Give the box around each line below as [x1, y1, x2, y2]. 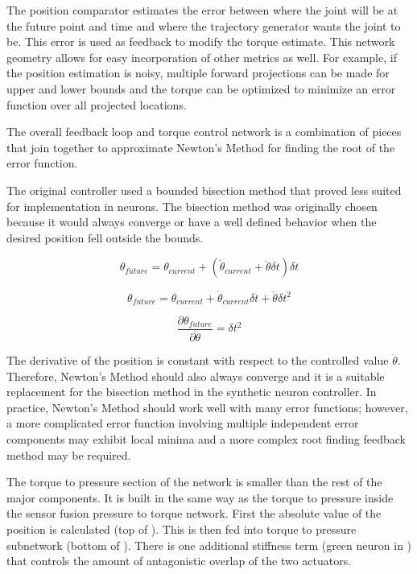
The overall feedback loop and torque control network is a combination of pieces [6, 123, 402, 140]
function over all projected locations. [6, 96, 187, 113]
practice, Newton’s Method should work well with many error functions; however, [6, 398, 408, 415]
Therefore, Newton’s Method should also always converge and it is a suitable [6, 367, 385, 384]
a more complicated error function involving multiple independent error [6, 415, 359, 432]
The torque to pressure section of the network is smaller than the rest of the [6, 473, 382, 490]
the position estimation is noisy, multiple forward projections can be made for [6, 64, 390, 81]
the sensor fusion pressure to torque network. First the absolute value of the [6, 505, 382, 522]
